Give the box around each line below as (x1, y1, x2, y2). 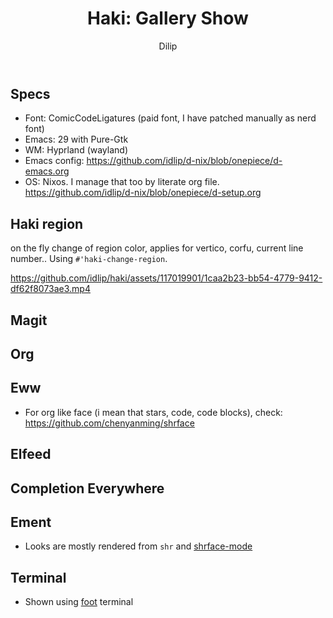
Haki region (10, 215, 84, 232)
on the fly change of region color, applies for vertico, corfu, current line (10, 242, 304, 254)
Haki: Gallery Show (87, 7, 249, 30)
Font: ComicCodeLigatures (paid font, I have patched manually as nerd (24, 112, 317, 124)
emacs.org (24, 165, 70, 177)
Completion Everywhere (10, 480, 165, 497)
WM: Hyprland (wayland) (24, 144, 129, 156)
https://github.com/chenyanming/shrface (24, 417, 195, 429)
